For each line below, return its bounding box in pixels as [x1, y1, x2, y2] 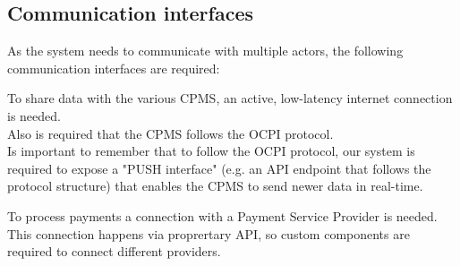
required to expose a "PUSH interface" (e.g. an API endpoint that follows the [7, 159, 431, 177]
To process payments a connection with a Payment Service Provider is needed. [7, 206, 438, 225]
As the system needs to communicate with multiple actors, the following [7, 41, 404, 60]
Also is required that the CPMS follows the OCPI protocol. [7, 124, 334, 142]
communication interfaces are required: [7, 58, 220, 77]
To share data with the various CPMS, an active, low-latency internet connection [7, 89, 453, 107]
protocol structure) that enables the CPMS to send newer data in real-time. [7, 176, 423, 195]
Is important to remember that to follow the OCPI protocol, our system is [7, 142, 415, 160]
